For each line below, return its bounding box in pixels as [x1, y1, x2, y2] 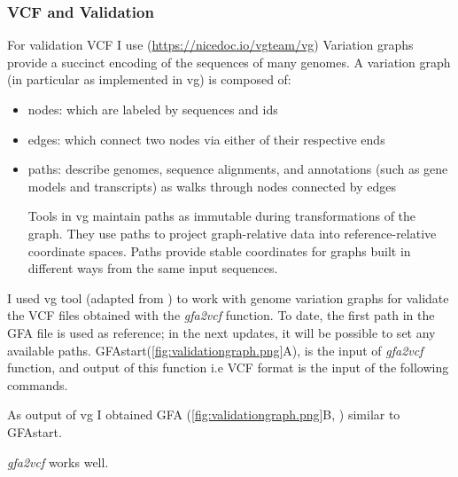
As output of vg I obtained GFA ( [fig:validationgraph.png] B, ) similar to [7, 405, 400, 424]
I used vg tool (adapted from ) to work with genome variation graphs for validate [7, 288, 449, 307]
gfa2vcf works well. [7, 452, 109, 471]
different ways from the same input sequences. [27, 259, 278, 278]
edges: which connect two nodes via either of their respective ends [27, 129, 385, 148]
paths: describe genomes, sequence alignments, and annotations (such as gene [27, 160, 448, 178]
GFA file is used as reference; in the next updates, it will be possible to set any [7, 323, 436, 341]
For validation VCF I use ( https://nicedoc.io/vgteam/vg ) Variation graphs [7, 35, 414, 54]
